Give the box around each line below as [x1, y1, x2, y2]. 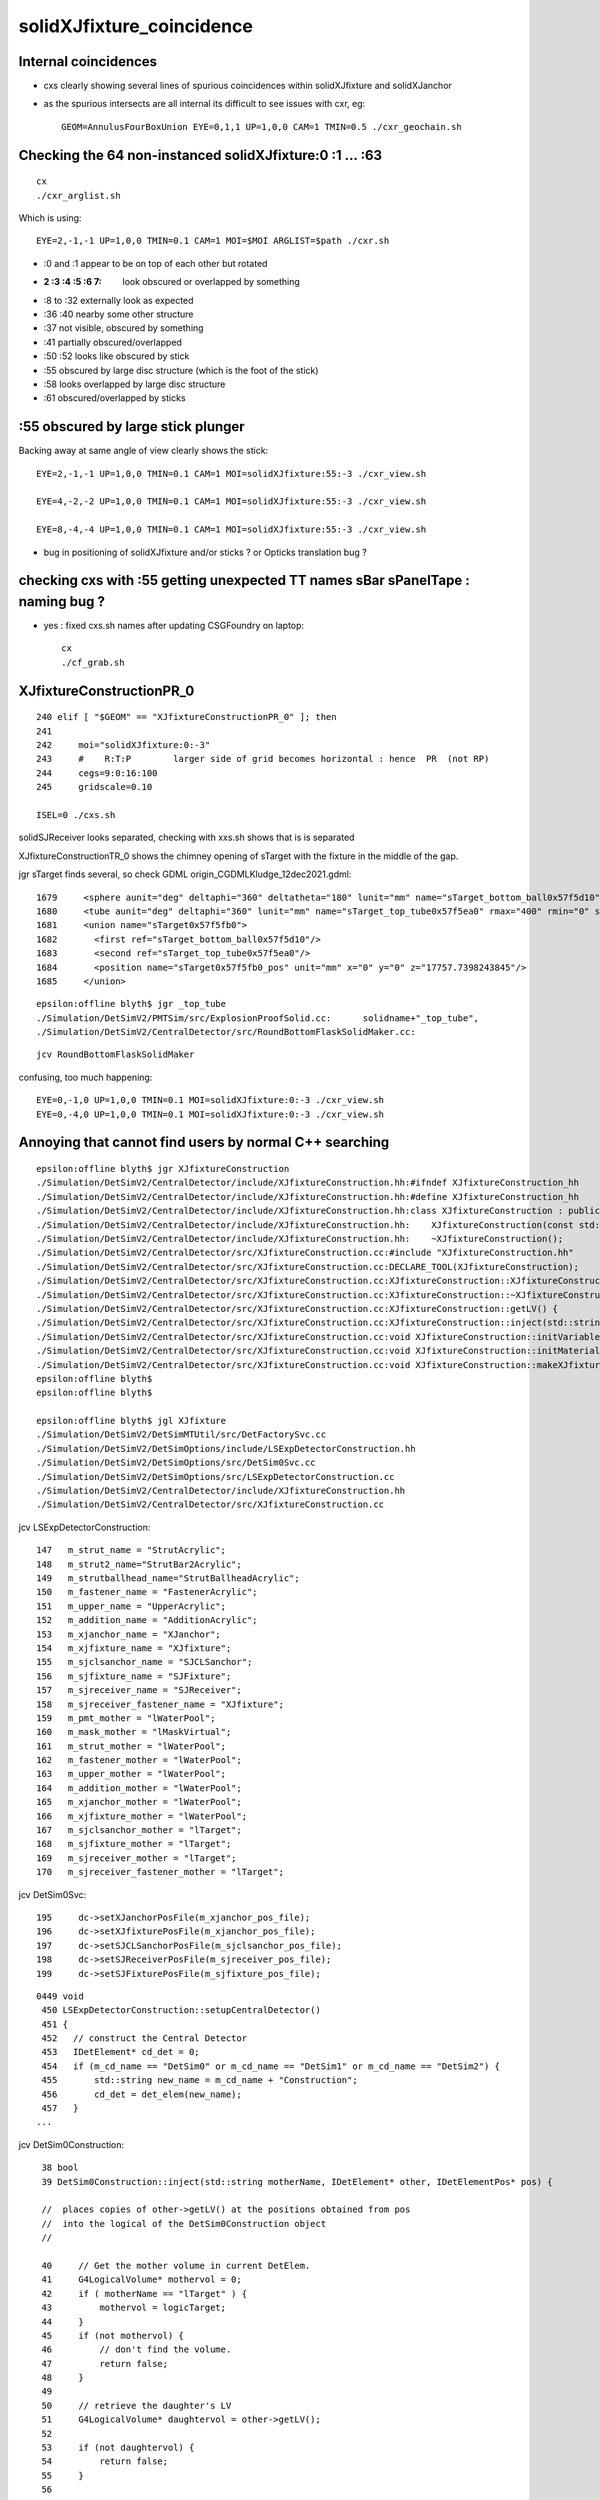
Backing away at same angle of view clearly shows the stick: [18, 445, 269, 457]
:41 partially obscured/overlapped [43, 336, 182, 348]
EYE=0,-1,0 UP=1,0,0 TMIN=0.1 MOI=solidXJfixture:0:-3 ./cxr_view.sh [36, 1095, 385, 1106]
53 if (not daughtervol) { [41, 2442, 195, 2454]
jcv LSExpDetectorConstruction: [18, 1521, 151, 1533]
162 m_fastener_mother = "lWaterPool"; [36, 1755, 242, 1766]
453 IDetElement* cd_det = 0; [41, 2046, 200, 2058]
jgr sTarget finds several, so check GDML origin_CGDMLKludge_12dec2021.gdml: [18, 868, 352, 880]
